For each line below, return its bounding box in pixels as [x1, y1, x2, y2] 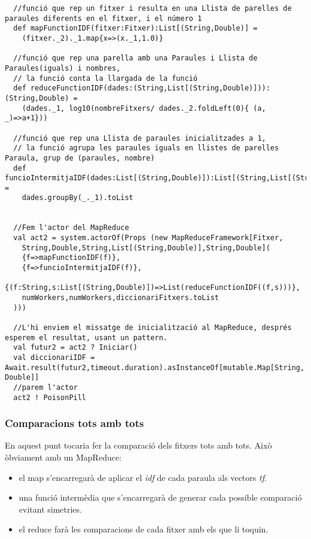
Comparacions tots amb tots [5, 416, 144, 431]
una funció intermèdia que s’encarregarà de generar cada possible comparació [19, 491, 302, 504]
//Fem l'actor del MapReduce [13, 223, 129, 232]
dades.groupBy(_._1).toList [22, 193, 133, 202]
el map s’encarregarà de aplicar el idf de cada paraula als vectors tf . [19, 471, 267, 483]
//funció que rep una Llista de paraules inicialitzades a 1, [13, 134, 266, 143]
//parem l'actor [13, 383, 78, 392]
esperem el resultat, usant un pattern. [5, 333, 168, 342]
